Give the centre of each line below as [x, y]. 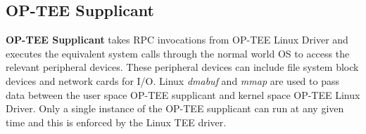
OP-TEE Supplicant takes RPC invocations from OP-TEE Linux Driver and [177, 40]
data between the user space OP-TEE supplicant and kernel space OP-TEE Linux [183, 94]
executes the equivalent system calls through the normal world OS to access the [178, 53]
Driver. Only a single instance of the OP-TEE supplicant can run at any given [175, 108]
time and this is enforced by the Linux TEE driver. [116, 122]
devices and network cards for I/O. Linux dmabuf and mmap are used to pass [172, 80]
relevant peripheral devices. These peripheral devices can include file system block [182, 67]
